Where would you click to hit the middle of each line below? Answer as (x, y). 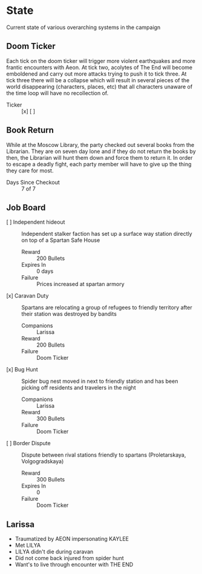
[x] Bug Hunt (22, 370)
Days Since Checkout (33, 182)
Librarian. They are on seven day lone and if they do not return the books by (101, 151)
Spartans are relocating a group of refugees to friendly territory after (107, 308)
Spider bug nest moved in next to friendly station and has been (100, 381)
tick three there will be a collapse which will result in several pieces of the (98, 80)
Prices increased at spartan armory (81, 284)
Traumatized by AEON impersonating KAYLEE (72, 539)
